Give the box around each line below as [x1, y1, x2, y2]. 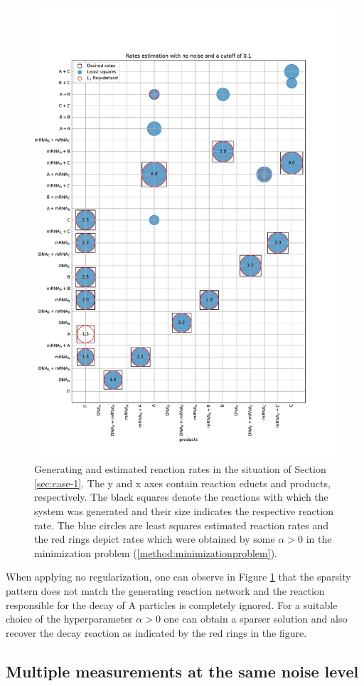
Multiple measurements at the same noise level [6, 660, 359, 682]
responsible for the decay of [6, 597, 125, 612]
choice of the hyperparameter [6, 611, 133, 626]
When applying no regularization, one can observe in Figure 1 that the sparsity [6, 569, 351, 584]
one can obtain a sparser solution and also [164, 611, 348, 626]
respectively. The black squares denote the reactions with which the [34, 489, 328, 504]
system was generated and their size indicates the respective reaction [34, 503, 333, 518]
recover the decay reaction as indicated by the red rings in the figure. [6, 625, 307, 640]
